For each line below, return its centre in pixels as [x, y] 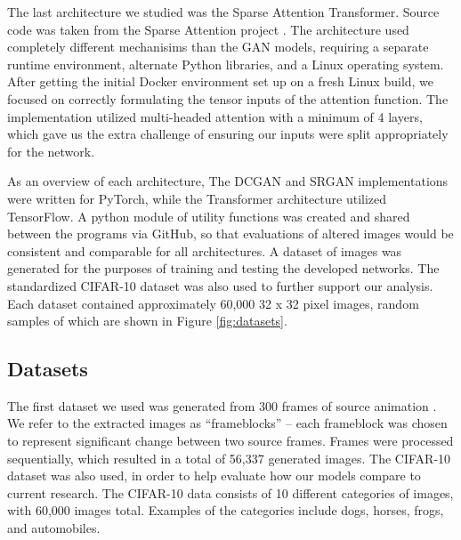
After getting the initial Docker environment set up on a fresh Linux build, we [221, 81]
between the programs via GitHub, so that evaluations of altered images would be [230, 234]
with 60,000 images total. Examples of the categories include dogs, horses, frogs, [226, 510]
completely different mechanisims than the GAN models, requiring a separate [218, 47]
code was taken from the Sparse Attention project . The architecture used [208, 29]
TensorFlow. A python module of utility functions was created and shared [209, 216]
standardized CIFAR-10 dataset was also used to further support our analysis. [220, 285]
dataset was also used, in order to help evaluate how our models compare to [214, 476]
